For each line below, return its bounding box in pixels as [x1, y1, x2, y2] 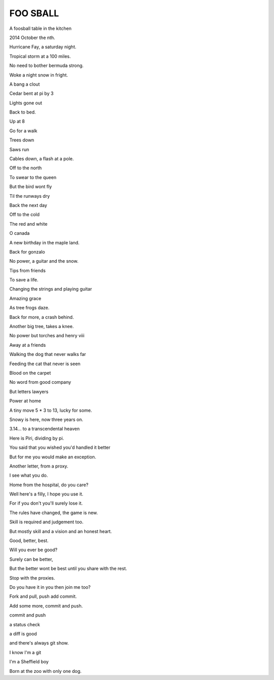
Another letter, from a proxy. [9, 463, 68, 469]
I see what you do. [9, 472, 48, 479]
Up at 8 [9, 118, 25, 124]
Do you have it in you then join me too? [9, 584, 91, 590]
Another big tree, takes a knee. [9, 324, 74, 330]
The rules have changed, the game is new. [9, 510, 98, 516]
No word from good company [9, 379, 71, 385]
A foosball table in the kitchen [9, 25, 72, 31]
